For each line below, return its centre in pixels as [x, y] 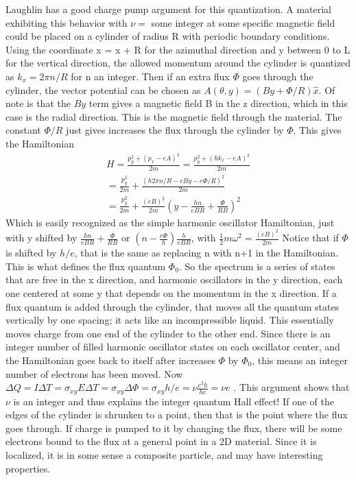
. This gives [317, 130]
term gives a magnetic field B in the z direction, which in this [218, 103]
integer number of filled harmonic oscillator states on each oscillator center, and [173, 347]
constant [23, 130]
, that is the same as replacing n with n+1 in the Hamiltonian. [206, 253]
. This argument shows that [292, 387]
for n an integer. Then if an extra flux [150, 76]
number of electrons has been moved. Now [94, 373]
